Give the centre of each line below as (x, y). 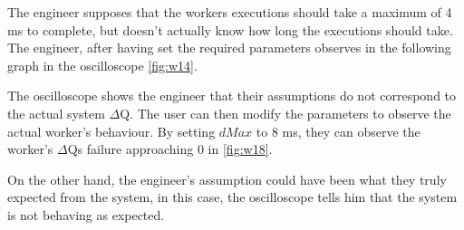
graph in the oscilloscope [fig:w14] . (102, 65)
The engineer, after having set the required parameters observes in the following (229, 48)
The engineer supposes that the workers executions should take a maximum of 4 (230, 12)
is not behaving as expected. (86, 214)
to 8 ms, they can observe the (338, 131)
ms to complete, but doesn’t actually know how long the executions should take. (230, 29)
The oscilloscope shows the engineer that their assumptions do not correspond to (232, 96)
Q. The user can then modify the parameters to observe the (285, 113)
